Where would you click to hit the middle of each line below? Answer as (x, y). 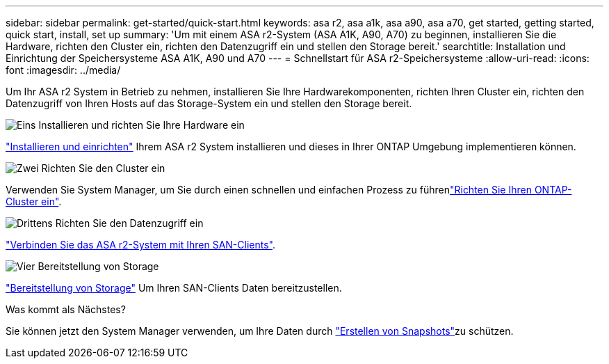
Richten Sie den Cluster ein (103, 168)
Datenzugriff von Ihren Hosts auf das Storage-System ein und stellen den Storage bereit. (209, 103)
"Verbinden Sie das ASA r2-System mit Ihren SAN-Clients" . (141, 245)
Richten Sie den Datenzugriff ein (129, 223)
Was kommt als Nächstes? (66, 309)
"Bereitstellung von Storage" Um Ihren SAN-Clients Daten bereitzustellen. (174, 288)
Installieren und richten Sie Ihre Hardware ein (141, 125)
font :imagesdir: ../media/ (63, 70)
